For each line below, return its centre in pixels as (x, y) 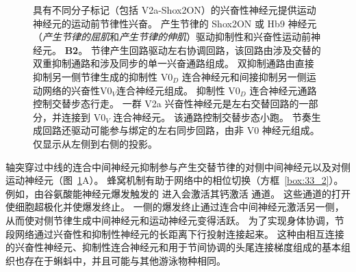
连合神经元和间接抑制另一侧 (244, 76)
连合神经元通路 (283, 90)
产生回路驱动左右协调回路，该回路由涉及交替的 (215, 50)
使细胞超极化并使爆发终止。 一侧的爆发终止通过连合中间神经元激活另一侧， (175, 207)
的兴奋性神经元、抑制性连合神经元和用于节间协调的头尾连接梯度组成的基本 (173, 247)
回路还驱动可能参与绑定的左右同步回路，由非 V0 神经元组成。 (181, 130)
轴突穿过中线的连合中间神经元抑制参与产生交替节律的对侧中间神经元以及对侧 (178, 166)
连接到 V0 (84, 117)
